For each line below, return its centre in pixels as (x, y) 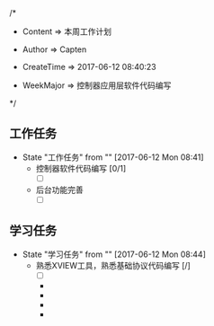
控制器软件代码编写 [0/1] (81, 168)
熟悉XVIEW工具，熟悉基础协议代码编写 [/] (113, 265)
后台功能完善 (59, 189)
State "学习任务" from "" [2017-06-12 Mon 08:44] (114, 254)
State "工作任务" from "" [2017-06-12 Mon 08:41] (113, 157)
